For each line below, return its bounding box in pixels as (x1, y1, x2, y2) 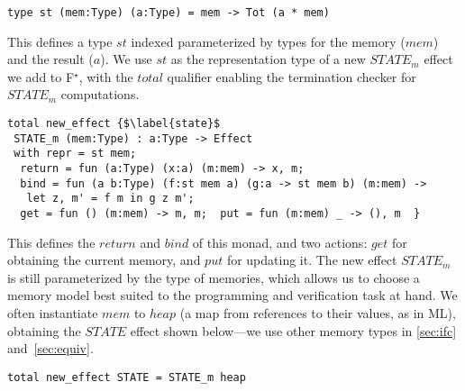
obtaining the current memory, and (7, 250, 201, 269)
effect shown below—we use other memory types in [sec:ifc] (130, 321, 457, 340)
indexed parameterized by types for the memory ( (131, 32, 406, 50)
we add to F (7, 67, 75, 86)
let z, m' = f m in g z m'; (26, 192, 195, 205)
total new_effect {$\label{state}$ (7, 117, 221, 131)
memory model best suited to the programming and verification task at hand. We (7, 286, 458, 305)
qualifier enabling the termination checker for (167, 67, 416, 86)
